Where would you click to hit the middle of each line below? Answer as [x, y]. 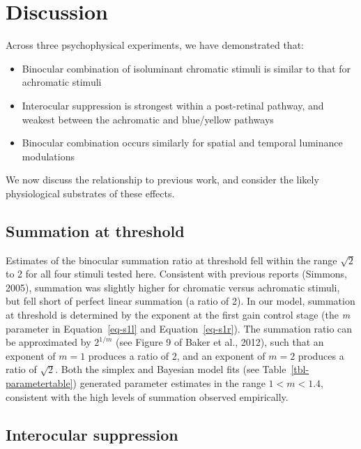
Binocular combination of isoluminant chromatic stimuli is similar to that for [186, 68]
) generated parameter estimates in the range [169, 383]
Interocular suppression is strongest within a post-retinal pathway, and [173, 105]
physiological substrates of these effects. [90, 193]
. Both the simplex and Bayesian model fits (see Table [171, 369]
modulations [48, 156]
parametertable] [39, 383]
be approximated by [48, 342]
